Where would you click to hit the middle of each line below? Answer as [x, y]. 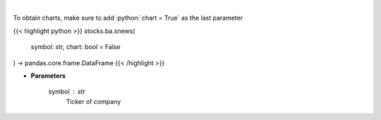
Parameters [48, 75]
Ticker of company [93, 101]
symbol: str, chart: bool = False [75, 47]
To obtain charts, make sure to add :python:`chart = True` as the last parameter [128, 18]
